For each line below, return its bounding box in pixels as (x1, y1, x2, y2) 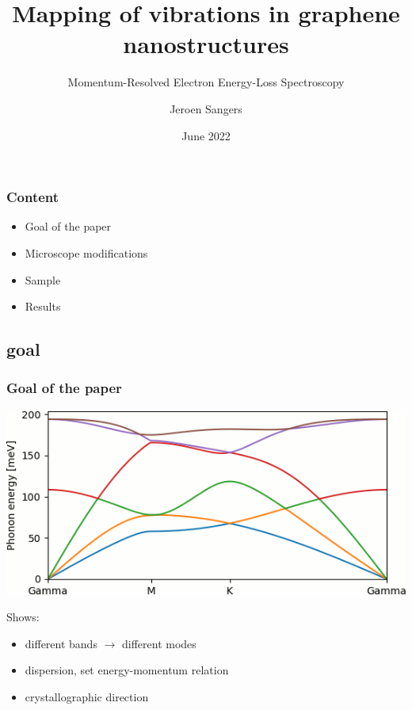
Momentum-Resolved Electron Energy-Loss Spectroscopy (67, 74, 345, 90)
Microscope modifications (25, 244, 148, 261)
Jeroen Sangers (170, 100, 242, 116)
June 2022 (181, 127, 231, 143)
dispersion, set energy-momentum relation (25, 662, 229, 678)
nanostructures (123, 28, 289, 60)
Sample (25, 271, 61, 288)
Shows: (6, 609, 40, 625)
